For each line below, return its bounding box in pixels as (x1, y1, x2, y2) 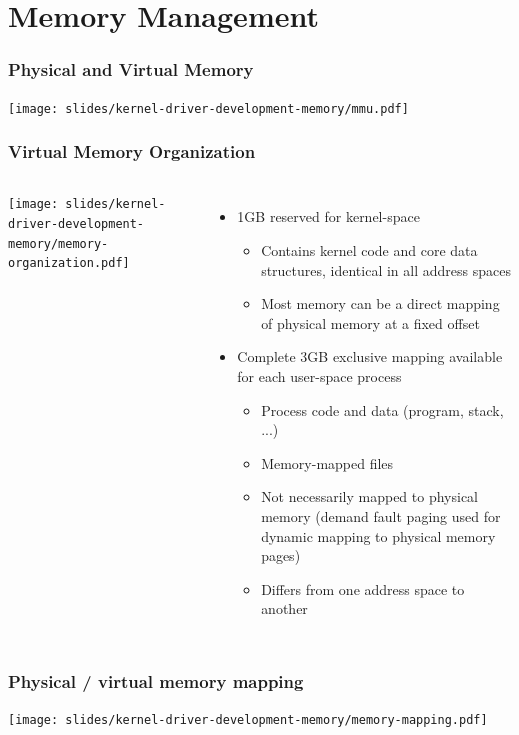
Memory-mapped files (261, 452, 394, 473)
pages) (261, 545, 301, 566)
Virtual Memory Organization (8, 139, 256, 164)
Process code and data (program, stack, (261, 399, 504, 420)
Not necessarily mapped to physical (261, 486, 478, 507)
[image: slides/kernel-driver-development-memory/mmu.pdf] (8, 101, 409, 116)
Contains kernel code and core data (261, 240, 478, 261)
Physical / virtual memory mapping (8, 668, 304, 693)
